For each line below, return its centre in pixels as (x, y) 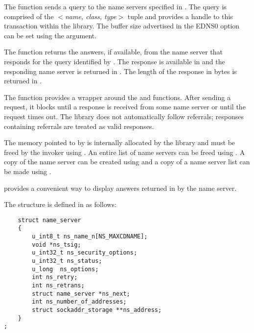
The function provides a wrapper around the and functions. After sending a (117, 97)
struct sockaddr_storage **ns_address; (97, 310)
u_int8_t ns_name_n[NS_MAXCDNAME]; (90, 236)
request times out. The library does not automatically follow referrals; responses (124, 116)
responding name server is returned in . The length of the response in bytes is (120, 71)
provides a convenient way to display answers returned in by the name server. (120, 188)
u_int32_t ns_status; (67, 261)
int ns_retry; (55, 277)
